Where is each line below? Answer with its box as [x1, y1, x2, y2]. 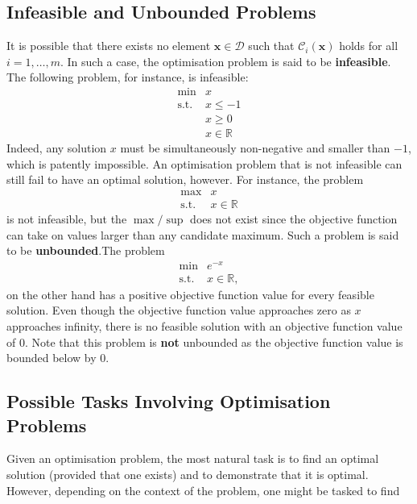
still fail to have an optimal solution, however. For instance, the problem [6, 171, 364, 188]
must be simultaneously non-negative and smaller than [120, 140, 390, 156]
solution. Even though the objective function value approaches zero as [6, 302, 351, 319]
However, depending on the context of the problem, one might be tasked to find [6, 481, 400, 498]
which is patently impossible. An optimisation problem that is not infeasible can [6, 155, 403, 172]
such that [248, 37, 295, 54]
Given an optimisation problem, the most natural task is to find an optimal [6, 450, 379, 467]
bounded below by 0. [6, 349, 109, 366]
